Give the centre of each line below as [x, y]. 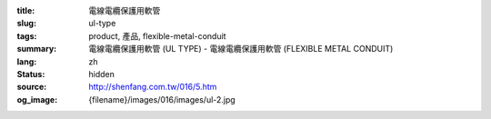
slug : [26, 24]
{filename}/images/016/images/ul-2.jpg [162, 99]
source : [32, 87]
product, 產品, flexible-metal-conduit [157, 35]
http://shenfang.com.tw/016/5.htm [153, 87]
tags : [27, 35]
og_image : [37, 99]
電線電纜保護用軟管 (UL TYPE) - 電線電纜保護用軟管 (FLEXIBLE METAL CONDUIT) [241, 49]
